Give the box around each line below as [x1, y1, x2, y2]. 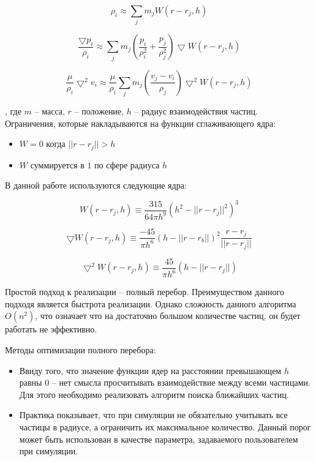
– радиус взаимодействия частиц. [134, 104, 258, 117]
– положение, [74, 104, 124, 117]
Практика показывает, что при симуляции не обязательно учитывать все [19, 408, 288, 421]
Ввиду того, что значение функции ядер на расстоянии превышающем [19, 364, 282, 377]
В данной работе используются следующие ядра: [5, 179, 187, 192]
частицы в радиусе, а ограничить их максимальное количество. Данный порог [19, 420, 311, 433]
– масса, [34, 104, 65, 117]
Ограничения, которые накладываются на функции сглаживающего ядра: [5, 116, 276, 129]
